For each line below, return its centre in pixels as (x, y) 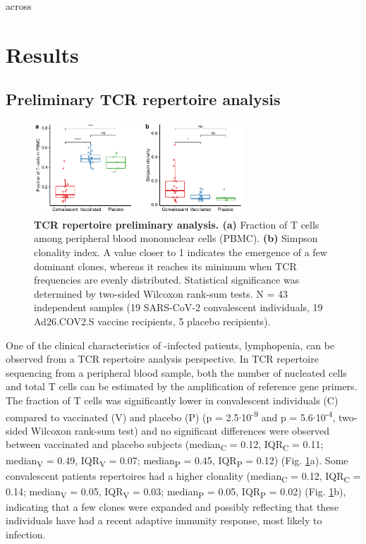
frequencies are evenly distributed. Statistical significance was (167, 280)
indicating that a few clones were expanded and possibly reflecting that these (172, 506)
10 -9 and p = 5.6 (277, 416)
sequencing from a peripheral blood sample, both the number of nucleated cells (176, 372)
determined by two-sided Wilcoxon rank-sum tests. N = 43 (161, 293)
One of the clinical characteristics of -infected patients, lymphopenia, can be (170, 345)
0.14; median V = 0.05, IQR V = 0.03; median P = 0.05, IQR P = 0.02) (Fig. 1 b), (176, 492)
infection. (26, 534)
